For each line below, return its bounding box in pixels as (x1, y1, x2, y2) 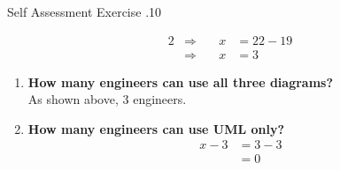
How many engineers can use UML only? (27, 119, 285, 137)
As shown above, (27, 90, 119, 108)
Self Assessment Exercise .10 (7, 3, 162, 20)
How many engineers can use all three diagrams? (27, 72, 334, 91)
